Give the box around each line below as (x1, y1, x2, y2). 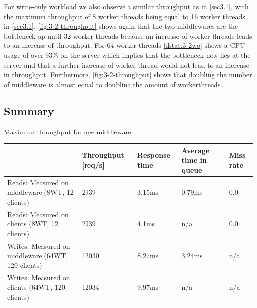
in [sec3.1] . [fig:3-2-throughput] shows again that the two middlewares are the (4, 21, 238, 31)
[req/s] (82, 160, 105, 170)
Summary (4, 103, 54, 118)
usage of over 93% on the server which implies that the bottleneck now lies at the (4, 49, 251, 60)
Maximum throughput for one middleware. (4, 126, 133, 136)
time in (181, 155, 207, 165)
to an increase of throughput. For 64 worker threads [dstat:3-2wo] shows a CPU (4, 40, 245, 50)
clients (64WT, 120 (7, 282, 65, 292)
